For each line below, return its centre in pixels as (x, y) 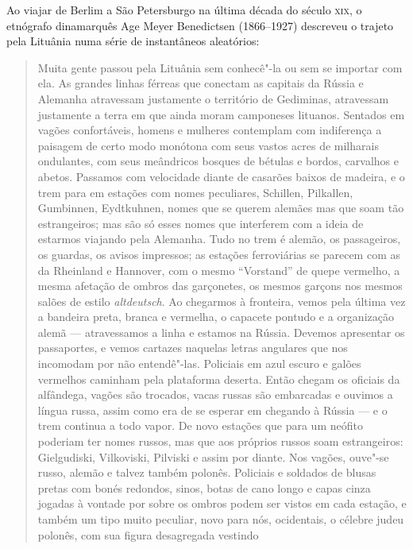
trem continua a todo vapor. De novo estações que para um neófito (200, 425)
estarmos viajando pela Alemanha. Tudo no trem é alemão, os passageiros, (219, 239)
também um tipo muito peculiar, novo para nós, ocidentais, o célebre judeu (221, 519)
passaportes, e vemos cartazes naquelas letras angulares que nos (193, 348)
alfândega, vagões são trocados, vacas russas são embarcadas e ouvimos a (215, 394)
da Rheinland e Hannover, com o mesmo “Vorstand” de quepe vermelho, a (219, 270)
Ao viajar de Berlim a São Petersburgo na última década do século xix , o (184, 10)
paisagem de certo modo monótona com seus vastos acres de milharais (208, 145)
